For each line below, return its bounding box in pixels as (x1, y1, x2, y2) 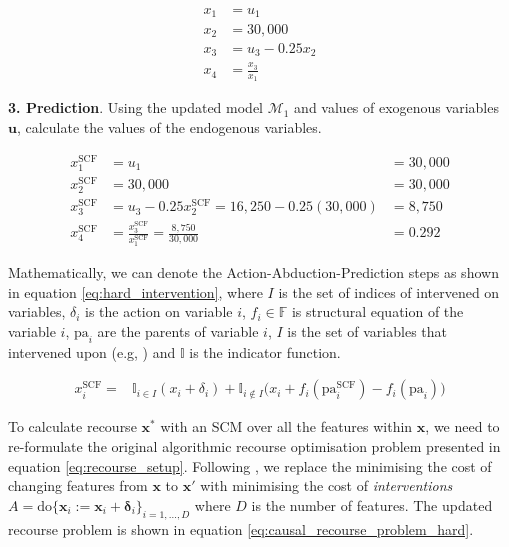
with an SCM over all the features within (160, 416, 413, 437)
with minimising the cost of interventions (200, 475, 453, 496)
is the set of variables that (287, 320, 447, 341)
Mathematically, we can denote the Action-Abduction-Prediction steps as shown (8, 262, 499, 283)
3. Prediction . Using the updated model (8, 97, 264, 118)
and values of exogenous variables (294, 97, 499, 118)
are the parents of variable (97, 320, 259, 341)
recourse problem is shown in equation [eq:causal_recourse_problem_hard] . (8, 518, 474, 539)
